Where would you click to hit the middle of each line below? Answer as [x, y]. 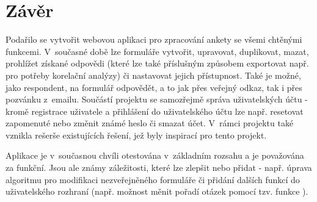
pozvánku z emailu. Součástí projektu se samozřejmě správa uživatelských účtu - [157, 99]
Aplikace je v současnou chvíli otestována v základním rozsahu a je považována [155, 155]
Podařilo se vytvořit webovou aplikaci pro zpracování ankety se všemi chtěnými [154, 39]
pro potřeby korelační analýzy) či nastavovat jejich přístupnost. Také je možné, [153, 75]
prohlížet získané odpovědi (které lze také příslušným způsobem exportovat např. [157, 63]
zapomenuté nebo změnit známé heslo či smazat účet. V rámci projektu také [150, 123]
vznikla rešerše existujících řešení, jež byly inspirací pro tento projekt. [136, 135]
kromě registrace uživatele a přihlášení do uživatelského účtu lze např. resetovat [155, 111]
